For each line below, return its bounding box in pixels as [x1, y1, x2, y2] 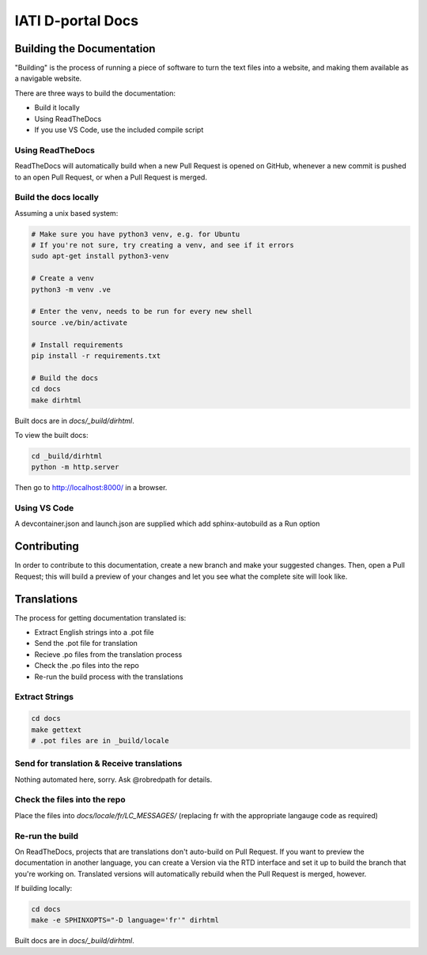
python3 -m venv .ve [31, 285, 111, 294]
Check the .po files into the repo [34, 661, 140, 670]
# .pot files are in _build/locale [31, 736, 169, 745]
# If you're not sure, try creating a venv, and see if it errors [31, 241, 294, 250]
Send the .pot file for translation [34, 639, 138, 648]
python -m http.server [31, 462, 119, 472]
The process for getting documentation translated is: [14, 613, 187, 622]
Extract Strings [14, 692, 74, 703]
